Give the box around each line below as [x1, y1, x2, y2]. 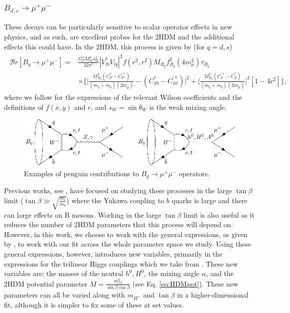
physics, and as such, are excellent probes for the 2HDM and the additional [4, 31, 234, 41]
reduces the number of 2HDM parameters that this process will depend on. [4, 219, 233, 230]
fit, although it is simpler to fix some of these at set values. [4, 299, 184, 310]
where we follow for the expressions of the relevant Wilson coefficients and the [4, 92, 242, 102]
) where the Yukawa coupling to [66, 195, 164, 205]
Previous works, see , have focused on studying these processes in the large [4, 185, 232, 196]
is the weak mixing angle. [149, 101, 227, 112]
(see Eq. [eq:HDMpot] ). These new [132, 278, 239, 289]
